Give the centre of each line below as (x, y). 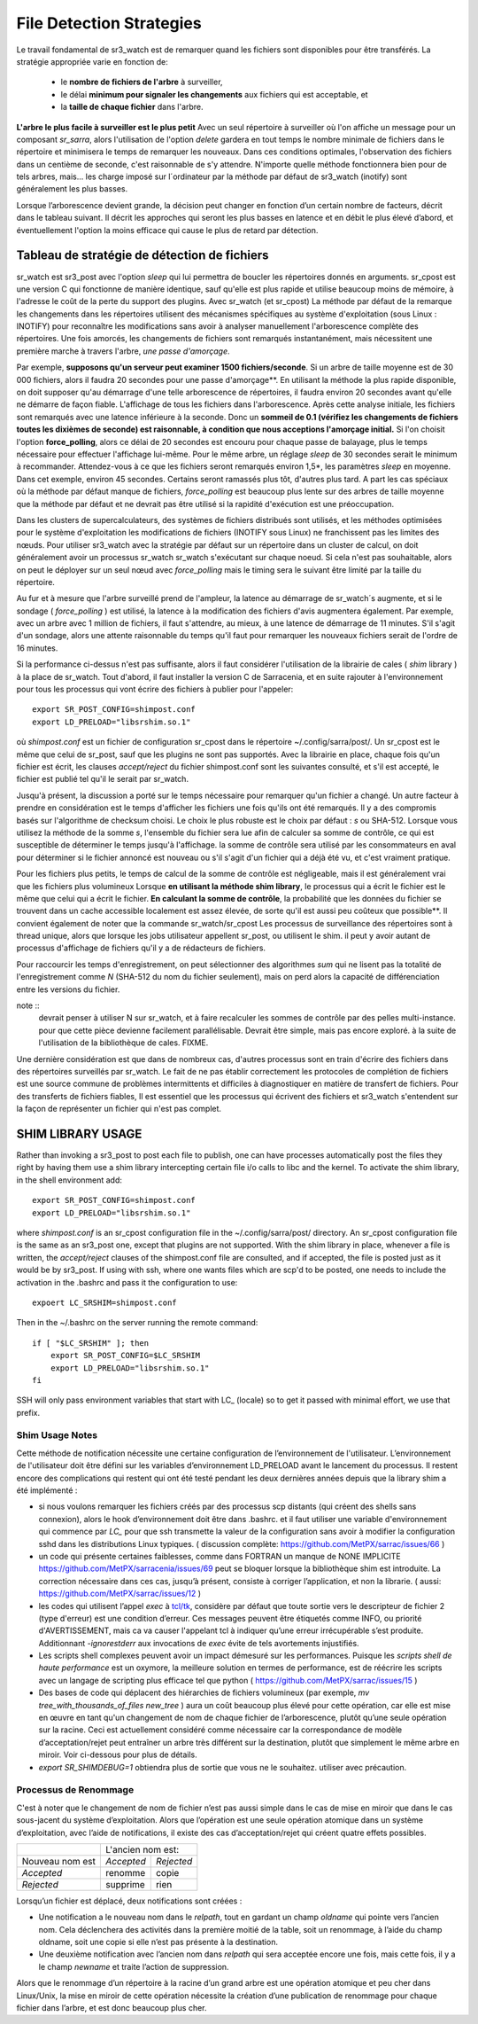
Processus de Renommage (75, 1790)
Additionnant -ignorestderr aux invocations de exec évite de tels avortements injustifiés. (199, 1643)
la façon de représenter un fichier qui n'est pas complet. (119, 1109)
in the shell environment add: (69, 1180)
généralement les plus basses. (72, 189)
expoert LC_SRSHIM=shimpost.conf (104, 1302)
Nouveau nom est (59, 1861)
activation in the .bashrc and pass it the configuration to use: (127, 1282)
